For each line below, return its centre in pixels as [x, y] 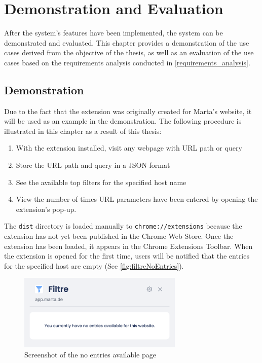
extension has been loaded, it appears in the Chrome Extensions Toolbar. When [128, 246]
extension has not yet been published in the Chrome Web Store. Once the [119, 236]
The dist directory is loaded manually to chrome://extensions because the [123, 226]
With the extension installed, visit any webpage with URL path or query [129, 148]
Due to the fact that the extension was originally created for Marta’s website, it [128, 111]
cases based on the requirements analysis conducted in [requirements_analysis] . [127, 62]
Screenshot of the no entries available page [90, 354]
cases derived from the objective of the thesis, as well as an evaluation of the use [129, 52]
